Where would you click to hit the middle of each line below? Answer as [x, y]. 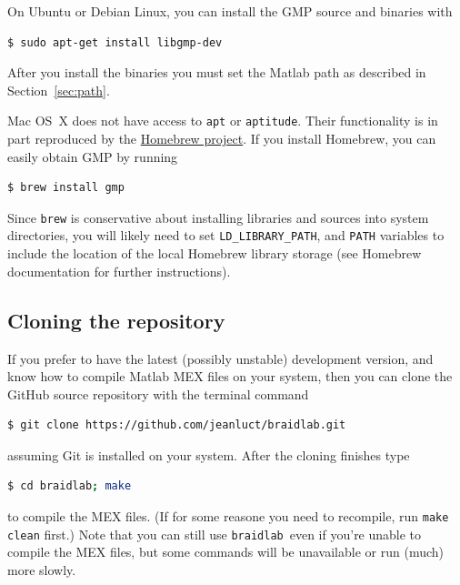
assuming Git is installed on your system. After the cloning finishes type [209, 454]
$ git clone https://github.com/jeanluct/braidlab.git [177, 425]
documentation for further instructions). [119, 271]
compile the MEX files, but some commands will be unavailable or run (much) [225, 552]
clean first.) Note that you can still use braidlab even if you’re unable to [215, 534]
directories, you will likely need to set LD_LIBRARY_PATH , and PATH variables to [226, 235]
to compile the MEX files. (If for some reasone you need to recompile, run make [228, 516]
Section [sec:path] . [59, 90]
